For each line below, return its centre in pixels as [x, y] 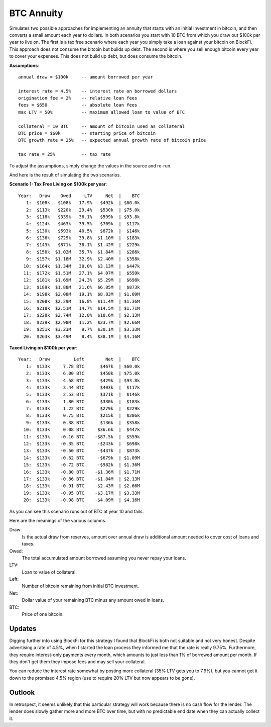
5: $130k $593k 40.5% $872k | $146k [83, 231]
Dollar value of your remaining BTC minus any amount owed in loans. [93, 600]
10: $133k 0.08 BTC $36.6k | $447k [82, 430]
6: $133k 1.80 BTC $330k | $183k [83, 401]
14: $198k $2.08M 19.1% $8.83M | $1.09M [82, 294]
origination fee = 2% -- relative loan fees [78, 98]
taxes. [28, 544]
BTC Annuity [36, 13]
